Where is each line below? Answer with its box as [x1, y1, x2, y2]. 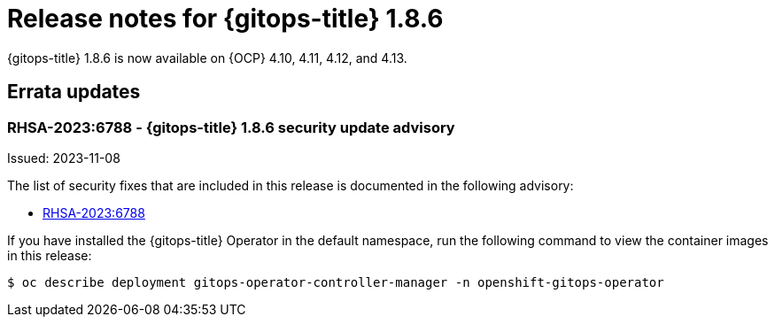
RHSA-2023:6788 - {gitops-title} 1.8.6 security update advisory [7, 118, 455, 136]
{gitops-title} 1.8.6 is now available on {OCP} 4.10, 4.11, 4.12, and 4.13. [7, 50, 407, 66]
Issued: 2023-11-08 [7, 150, 120, 166]
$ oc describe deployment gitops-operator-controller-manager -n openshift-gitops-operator [7, 274, 664, 289]
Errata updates [7, 81, 141, 104]
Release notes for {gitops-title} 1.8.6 [7, 4, 444, 34]
